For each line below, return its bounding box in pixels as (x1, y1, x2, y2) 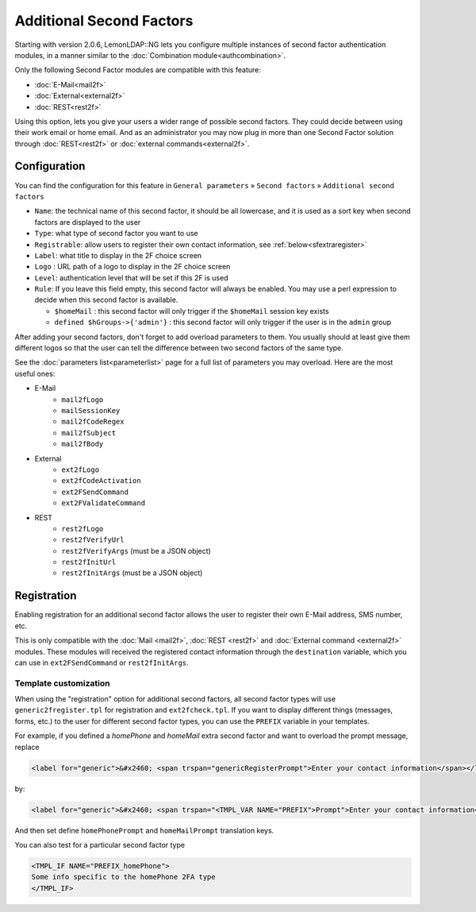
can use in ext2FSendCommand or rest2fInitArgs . (14, 658, 190, 667)
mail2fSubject (61, 428, 117, 437)
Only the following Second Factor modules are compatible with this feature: (14, 65, 261, 75)
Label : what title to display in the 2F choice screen (34, 250, 202, 260)
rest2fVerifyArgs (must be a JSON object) (61, 546, 212, 555)
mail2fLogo (61, 395, 104, 404)
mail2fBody (61, 439, 104, 449)
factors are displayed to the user (34, 217, 141, 226)
